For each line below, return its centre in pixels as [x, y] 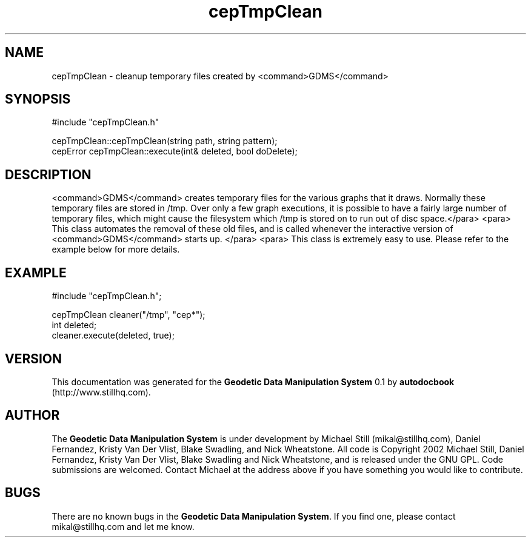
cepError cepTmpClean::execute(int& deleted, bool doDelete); [175, 151]
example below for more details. [116, 250]
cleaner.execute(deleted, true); [113, 335]
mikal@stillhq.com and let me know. [123, 526]
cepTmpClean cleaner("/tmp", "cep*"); [129, 315]
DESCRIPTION [48, 174]
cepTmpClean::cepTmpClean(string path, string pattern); [165, 141]
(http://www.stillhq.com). [101, 392]
